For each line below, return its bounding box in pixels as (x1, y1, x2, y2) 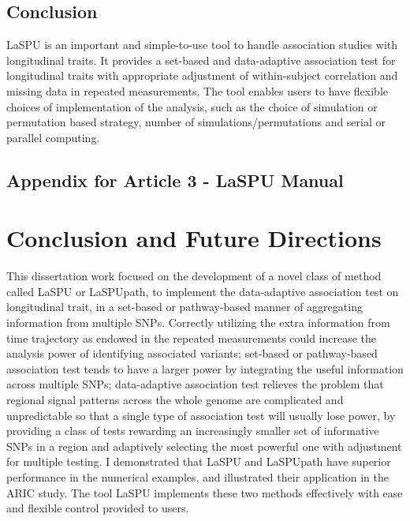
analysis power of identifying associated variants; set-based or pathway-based (6, 345, 378, 362)
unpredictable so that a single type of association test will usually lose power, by (6, 407, 396, 423)
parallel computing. (6, 129, 100, 145)
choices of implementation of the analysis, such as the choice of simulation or (6, 98, 378, 114)
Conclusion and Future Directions (6, 222, 382, 254)
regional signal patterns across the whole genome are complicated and (6, 392, 344, 408)
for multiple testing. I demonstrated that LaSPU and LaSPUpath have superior (6, 453, 391, 470)
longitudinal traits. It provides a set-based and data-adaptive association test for (6, 51, 396, 68)
